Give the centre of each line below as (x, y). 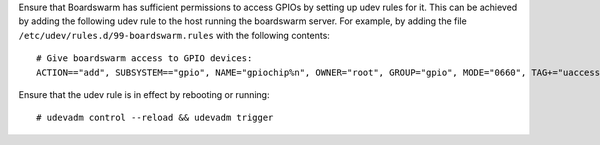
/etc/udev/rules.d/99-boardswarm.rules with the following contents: (174, 35)
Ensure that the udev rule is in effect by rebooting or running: (144, 94)
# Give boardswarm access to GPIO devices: (144, 58)
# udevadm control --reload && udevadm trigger (155, 118)
